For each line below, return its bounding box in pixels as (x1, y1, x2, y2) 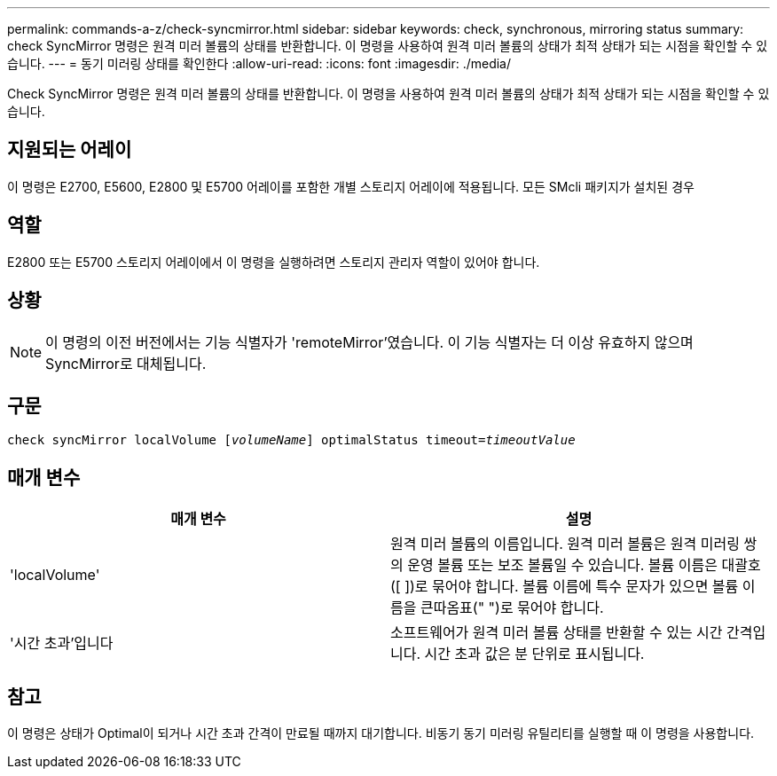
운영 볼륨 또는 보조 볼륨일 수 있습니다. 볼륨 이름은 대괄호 (407, 556, 761, 575)
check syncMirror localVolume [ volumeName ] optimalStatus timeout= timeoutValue (7, 433, 576, 448)
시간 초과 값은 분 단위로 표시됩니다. (424, 645, 645, 663)
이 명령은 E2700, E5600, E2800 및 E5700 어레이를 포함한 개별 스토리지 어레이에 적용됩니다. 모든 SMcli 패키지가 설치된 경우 (7, 178, 695, 194)
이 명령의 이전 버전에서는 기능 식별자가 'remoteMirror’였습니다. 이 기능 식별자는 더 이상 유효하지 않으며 (45, 333, 694, 351)
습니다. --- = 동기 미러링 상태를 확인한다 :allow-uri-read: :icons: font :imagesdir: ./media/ (7, 56, 512, 71)
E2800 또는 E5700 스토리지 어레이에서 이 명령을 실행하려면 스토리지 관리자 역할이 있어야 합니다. (7, 254, 540, 270)
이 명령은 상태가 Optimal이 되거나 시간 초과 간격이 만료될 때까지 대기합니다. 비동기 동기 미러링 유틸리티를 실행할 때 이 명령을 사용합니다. (7, 725, 755, 741)
